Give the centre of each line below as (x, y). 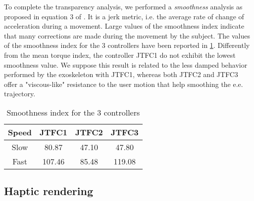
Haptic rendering (49, 191)
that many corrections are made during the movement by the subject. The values (127, 35)
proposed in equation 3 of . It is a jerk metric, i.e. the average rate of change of (124, 16)
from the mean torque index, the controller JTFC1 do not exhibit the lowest (120, 55)
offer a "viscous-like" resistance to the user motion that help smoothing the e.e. (124, 84)
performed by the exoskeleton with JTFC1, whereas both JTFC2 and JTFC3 (121, 74)
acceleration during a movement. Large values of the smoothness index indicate (124, 26)
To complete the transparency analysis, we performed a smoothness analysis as (123, 6)
